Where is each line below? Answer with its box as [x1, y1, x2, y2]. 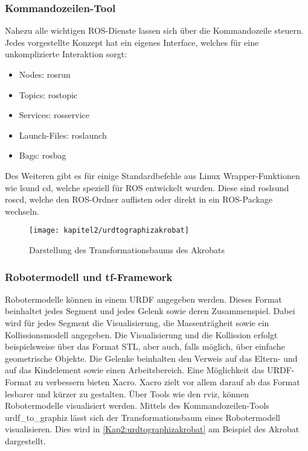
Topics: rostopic [19, 88, 78, 101]
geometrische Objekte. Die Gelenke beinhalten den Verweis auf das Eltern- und [5, 352, 298, 364]
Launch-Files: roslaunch [19, 128, 107, 141]
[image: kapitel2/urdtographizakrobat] [29, 226, 189, 235]
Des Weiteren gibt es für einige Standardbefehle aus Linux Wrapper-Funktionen [5, 169, 300, 181]
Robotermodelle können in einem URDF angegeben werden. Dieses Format [5, 292, 282, 305]
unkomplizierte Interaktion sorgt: [5, 48, 127, 60]
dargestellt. [5, 434, 46, 447]
